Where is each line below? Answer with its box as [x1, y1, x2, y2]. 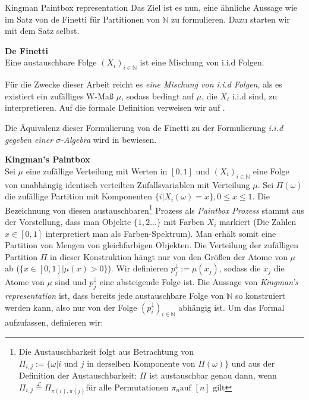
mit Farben [163, 215, 204, 227]
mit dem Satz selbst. [5, 24, 80, 37]
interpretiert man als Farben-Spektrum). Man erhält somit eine [45, 227, 276, 239]
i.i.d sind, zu [232, 89, 278, 102]
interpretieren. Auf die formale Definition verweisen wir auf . [5, 101, 225, 114]
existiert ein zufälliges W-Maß [5, 89, 113, 102]
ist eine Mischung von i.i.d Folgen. [140, 56, 264, 68]
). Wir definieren [108, 262, 169, 274]
